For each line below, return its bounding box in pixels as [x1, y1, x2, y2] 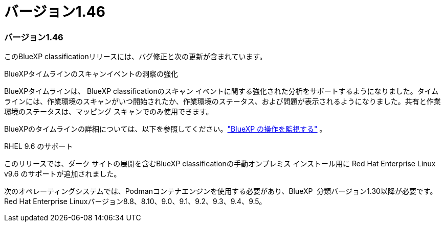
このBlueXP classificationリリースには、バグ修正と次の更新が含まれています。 [4, 52, 267, 61]
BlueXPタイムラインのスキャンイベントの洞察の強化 [4, 69, 179, 79]
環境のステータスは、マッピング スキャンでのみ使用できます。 [4, 107, 213, 116]
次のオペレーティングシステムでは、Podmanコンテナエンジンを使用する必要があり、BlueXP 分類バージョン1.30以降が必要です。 [4, 187, 437, 196]
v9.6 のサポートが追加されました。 [4, 169, 121, 179]
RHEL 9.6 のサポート [4, 142, 73, 151]
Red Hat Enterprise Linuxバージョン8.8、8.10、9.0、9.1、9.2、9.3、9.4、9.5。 [4, 197, 266, 206]
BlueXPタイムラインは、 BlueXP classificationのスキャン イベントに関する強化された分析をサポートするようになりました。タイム [4, 87, 439, 96]
